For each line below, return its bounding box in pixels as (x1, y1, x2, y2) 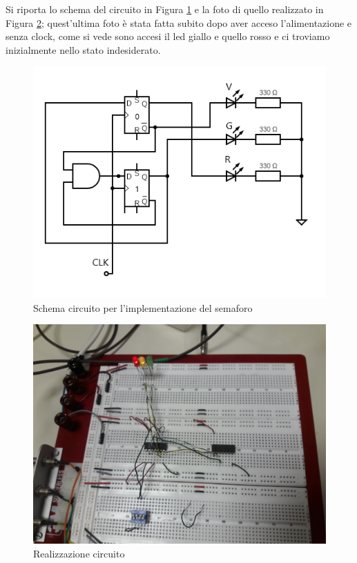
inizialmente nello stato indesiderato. (6, 42, 161, 57)
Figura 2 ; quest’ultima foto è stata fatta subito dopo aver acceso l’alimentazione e (6, 15, 352, 30)
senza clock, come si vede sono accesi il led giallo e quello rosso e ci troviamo (6, 29, 330, 43)
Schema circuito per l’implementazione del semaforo (33, 300, 253, 315)
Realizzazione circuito (33, 546, 125, 560)
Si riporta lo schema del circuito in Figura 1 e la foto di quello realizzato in (6, 2, 324, 16)
